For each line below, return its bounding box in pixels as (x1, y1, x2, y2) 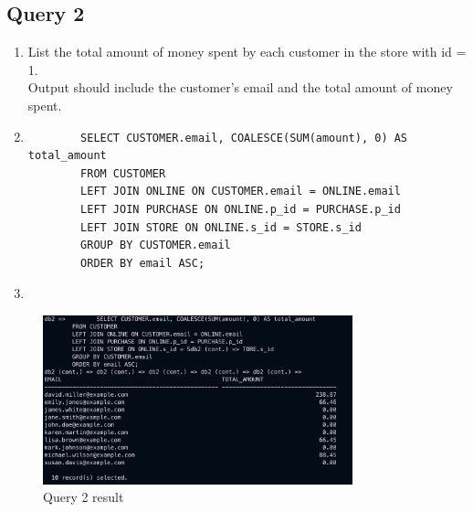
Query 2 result (43, 487, 124, 507)
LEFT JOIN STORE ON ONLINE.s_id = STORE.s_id (80, 220, 362, 234)
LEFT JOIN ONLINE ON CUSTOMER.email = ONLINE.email (80, 185, 401, 198)
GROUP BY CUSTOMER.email (80, 239, 231, 252)
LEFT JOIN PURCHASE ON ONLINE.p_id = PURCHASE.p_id (80, 202, 401, 216)
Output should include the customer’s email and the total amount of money (27, 78, 453, 97)
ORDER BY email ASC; (80, 256, 205, 270)
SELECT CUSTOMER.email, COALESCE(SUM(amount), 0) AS (80, 131, 408, 144)
